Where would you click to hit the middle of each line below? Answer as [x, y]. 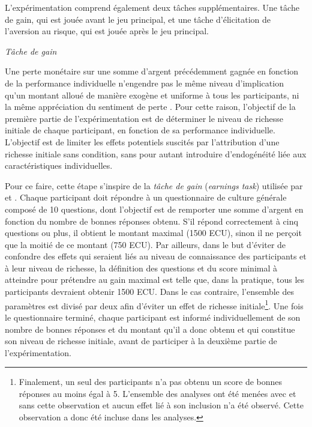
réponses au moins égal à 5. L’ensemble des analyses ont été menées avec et [157, 393]
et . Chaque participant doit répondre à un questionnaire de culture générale [146, 197]
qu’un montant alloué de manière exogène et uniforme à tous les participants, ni [152, 95]
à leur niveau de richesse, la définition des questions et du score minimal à [141, 268]
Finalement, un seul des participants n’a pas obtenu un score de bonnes [151, 382]
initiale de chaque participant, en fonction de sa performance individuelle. [140, 130]
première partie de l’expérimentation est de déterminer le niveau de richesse [144, 118]
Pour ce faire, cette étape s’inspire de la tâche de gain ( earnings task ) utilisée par [154, 185]
